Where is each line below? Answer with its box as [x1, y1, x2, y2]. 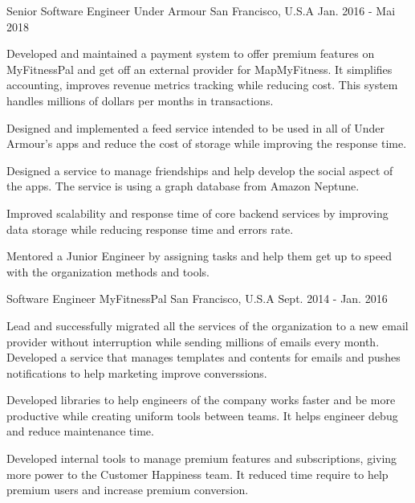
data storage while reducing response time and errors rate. [6, 220, 294, 237]
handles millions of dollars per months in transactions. [6, 92, 274, 108]
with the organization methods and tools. [6, 263, 210, 280]
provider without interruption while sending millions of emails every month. [6, 333, 380, 350]
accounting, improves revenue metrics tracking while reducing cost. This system [6, 76, 398, 93]
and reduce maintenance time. [6, 423, 154, 440]
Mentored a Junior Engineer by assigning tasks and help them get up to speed [6, 247, 393, 264]
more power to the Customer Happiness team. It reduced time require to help [6, 465, 389, 482]
